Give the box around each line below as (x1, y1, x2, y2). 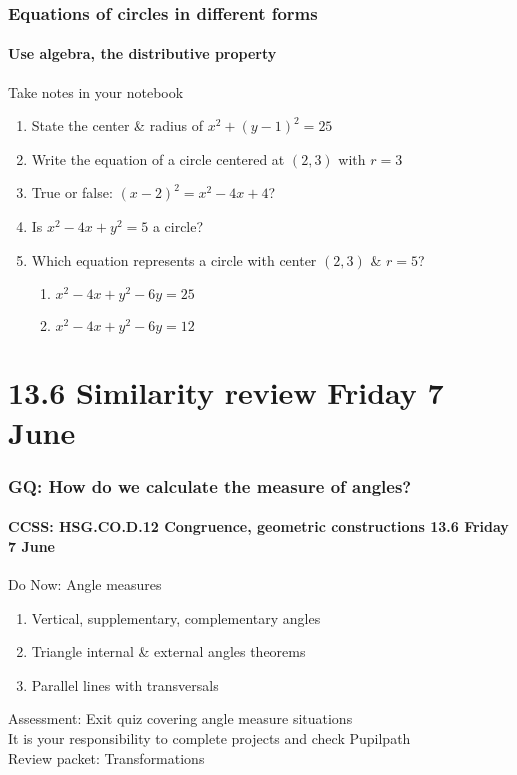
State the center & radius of (31, 115, 204, 136)
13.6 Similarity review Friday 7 (8, 372, 444, 413)
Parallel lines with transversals (31, 674, 219, 695)
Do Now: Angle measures (8, 574, 162, 594)
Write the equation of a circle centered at (31, 148, 285, 169)
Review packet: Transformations (8, 747, 205, 768)
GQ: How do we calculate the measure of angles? (8, 473, 412, 498)
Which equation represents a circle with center (31, 249, 317, 270)
